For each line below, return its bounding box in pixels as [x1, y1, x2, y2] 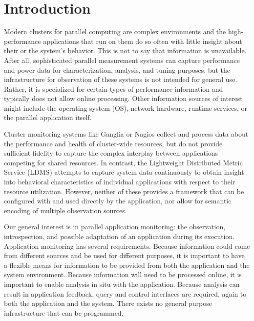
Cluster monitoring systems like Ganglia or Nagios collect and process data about [4, 129, 249, 139]
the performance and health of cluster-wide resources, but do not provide [4, 138, 223, 148]
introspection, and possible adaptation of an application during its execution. [4, 231, 235, 241]
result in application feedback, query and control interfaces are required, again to [4, 288, 247, 299]
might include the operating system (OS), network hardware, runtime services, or [4, 102, 247, 113]
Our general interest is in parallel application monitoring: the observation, [4, 221, 226, 232]
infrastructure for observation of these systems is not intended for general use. [4, 74, 237, 84]
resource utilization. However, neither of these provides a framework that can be [4, 186, 244, 196]
